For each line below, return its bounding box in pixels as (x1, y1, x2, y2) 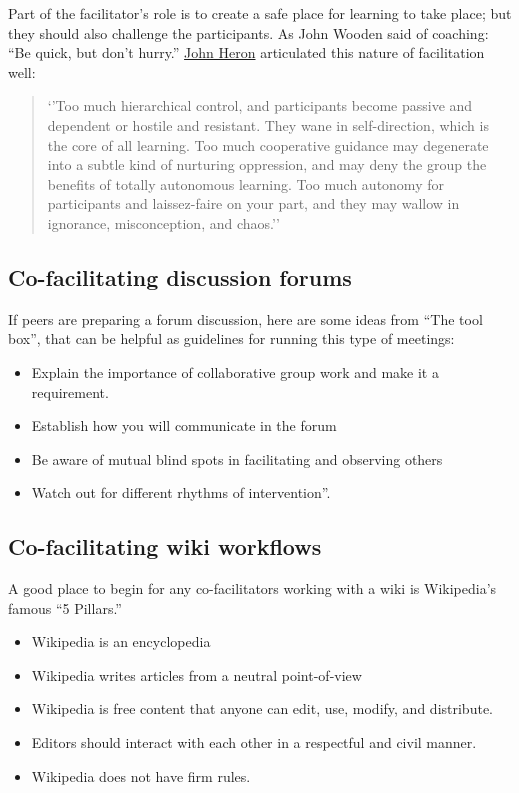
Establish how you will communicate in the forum (31, 415, 337, 436)
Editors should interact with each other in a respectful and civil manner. (31, 732, 477, 753)
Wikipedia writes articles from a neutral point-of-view (31, 664, 362, 685)
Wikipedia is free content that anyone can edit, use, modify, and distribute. (31, 698, 493, 719)
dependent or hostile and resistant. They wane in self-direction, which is (47, 114, 489, 135)
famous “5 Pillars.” (8, 597, 122, 618)
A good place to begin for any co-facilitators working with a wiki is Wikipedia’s (8, 578, 497, 599)
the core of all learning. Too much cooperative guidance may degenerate (47, 134, 489, 155)
